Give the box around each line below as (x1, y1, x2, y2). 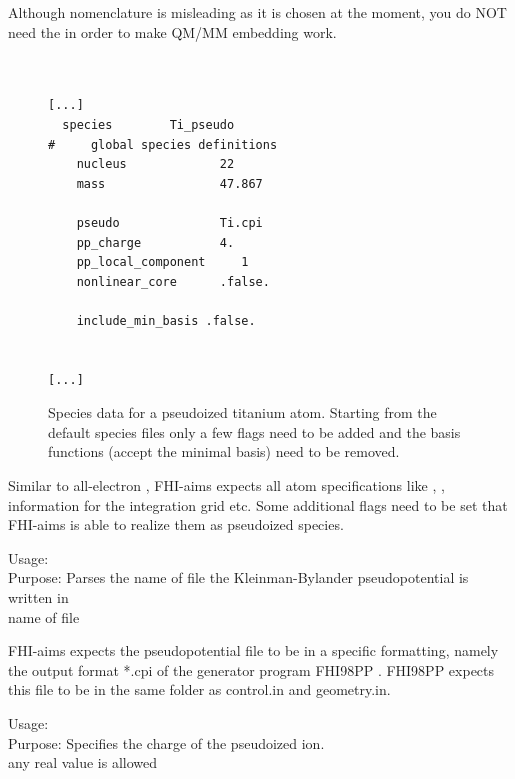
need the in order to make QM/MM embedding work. (8, 21, 337, 42)
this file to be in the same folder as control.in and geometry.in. (8, 679, 391, 700)
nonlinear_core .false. (76, 274, 270, 289)
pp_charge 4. (76, 235, 235, 250)
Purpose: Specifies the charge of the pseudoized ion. (8, 732, 325, 753)
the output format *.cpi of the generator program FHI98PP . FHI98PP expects (8, 659, 495, 680)
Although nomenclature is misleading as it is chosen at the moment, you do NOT (8, 2, 507, 22)
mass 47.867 (76, 176, 263, 191)
